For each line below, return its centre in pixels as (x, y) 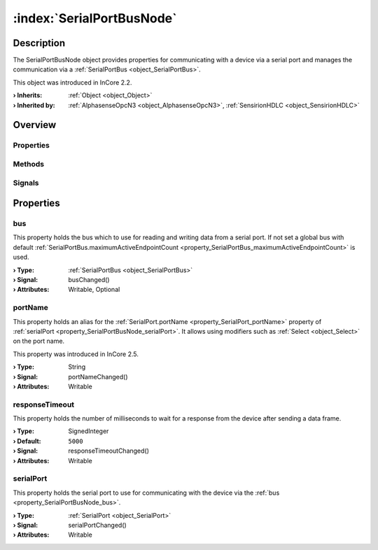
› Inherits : (28, 95)
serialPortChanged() (98, 525)
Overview (35, 125)
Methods (29, 164)
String (77, 367)
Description (39, 43)
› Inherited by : (34, 105)
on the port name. (39, 341)
